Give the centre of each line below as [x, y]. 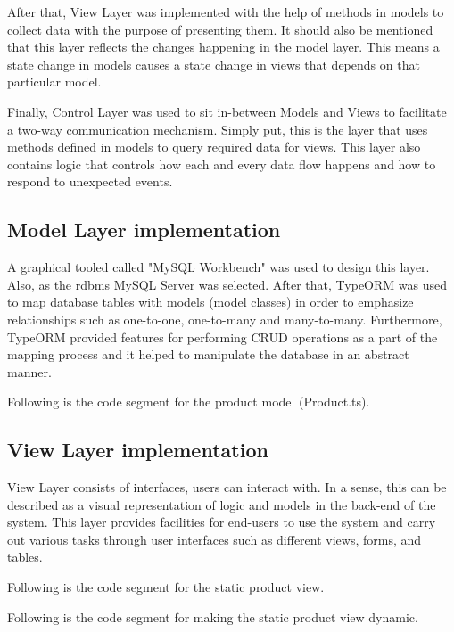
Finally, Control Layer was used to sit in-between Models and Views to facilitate [227, 111]
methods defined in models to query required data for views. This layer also [214, 147]
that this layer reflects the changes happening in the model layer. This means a [223, 47]
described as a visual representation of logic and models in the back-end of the [222, 504]
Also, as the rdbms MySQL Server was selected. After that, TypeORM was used [227, 284]
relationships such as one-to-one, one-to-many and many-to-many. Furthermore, [225, 319]
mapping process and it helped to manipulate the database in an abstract [208, 354]
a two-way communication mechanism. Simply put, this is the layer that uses [218, 129]
